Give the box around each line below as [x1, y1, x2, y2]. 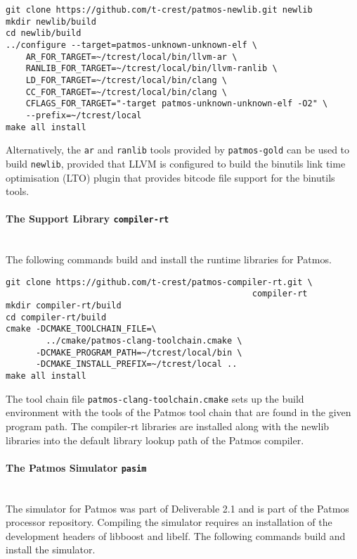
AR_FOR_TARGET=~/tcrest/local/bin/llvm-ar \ [25, 51, 238, 62]
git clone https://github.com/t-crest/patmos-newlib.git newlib [6, 5, 313, 15]
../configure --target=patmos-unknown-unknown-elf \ [6, 39, 257, 50]
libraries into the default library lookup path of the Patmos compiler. [6, 432, 304, 447]
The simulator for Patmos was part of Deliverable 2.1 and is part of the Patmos [6, 501, 349, 515]
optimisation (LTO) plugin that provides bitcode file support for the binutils [6, 170, 335, 184]
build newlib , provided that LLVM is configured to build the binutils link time [6, 156, 346, 170]
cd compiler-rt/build [6, 312, 107, 322]
